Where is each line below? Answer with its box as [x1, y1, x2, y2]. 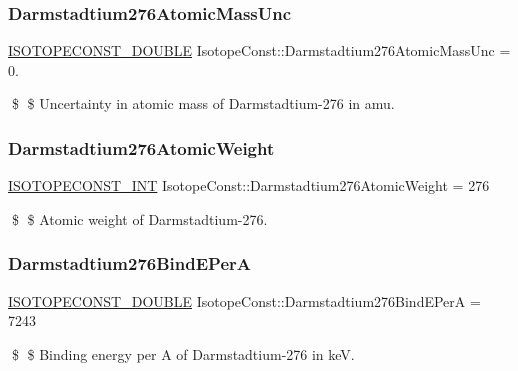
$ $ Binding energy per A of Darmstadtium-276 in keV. [11, 343, 355, 364]
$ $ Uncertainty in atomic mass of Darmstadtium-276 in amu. [11, 93, 395, 114]
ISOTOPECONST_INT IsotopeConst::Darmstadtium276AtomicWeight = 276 [8, 175, 490, 196]
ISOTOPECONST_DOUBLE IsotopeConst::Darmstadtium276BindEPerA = [8, 290, 481, 311]
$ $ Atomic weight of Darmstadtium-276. [11, 208, 268, 229]
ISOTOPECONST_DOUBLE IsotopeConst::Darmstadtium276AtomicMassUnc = [8, 40, 511, 61]
